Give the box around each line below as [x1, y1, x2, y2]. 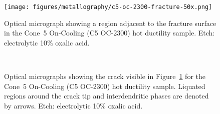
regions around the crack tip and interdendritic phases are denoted [4, 90, 209, 101]
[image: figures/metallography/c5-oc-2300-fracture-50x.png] [4, 3, 212, 10]
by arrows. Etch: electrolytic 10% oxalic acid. [4, 100, 143, 110]
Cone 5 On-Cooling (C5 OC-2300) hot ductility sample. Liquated [4, 80, 205, 91]
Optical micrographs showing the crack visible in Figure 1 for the [4, 71, 205, 81]
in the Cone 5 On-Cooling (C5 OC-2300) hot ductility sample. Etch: [4, 27, 215, 38]
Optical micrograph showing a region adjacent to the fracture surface [4, 17, 216, 28]
